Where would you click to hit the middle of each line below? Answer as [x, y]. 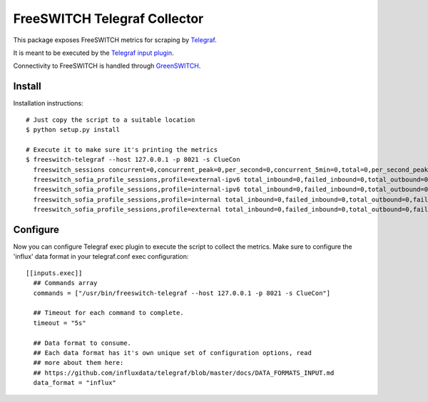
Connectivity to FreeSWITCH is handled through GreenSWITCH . [107, 66]
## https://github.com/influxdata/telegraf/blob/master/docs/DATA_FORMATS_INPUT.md [184, 373]
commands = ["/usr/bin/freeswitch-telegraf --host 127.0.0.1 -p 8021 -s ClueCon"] [182, 293]
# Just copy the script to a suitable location [111, 120]
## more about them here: [78, 363]
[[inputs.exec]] [54, 273]
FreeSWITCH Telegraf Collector [108, 19]
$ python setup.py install [73, 130]
